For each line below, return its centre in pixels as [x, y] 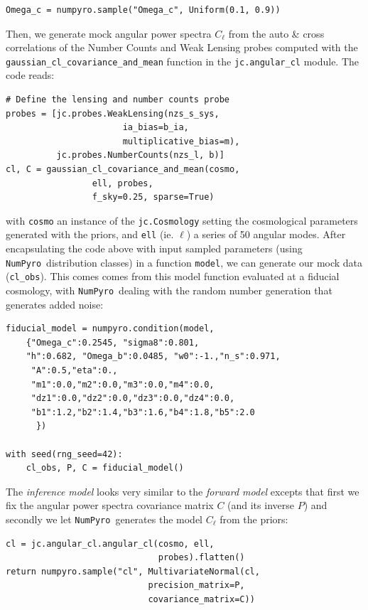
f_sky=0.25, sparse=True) [153, 197]
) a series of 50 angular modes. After [266, 234]
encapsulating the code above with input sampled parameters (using [154, 248]
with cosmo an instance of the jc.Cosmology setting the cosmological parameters [182, 220]
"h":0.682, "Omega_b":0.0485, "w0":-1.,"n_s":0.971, [153, 357]
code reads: [30, 75]
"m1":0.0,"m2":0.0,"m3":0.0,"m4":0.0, [123, 384]
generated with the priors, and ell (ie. [90, 234]
